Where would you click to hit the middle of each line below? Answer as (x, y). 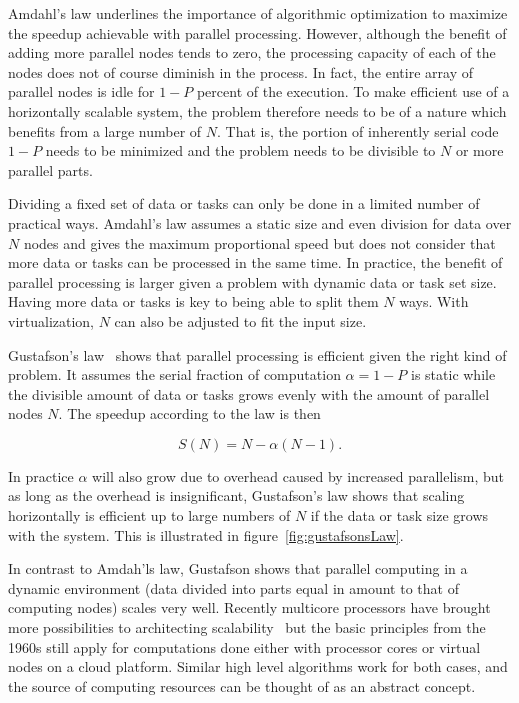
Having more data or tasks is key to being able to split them (193, 301)
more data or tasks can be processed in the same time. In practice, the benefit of (255, 262)
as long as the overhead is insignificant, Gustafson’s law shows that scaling (236, 495)
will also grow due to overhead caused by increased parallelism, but (298, 475)
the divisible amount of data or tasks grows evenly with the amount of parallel (249, 393)
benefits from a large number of (105, 130)
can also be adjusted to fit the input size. (240, 320)
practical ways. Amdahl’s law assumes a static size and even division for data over (260, 222)
